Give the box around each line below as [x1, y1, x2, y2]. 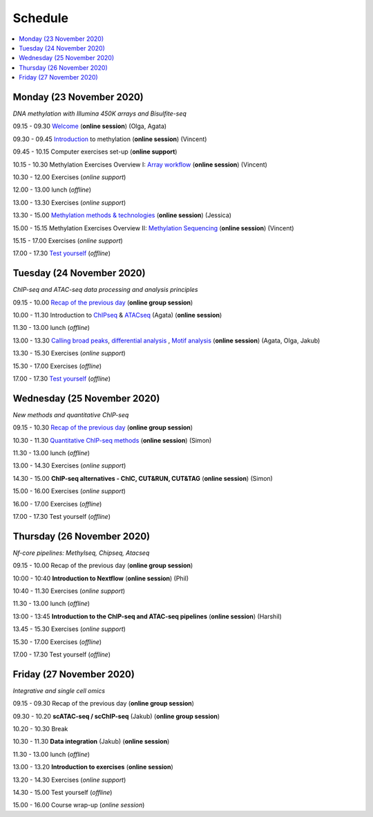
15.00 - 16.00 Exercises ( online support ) [12, 487, 126, 495]
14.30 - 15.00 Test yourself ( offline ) [12, 789, 113, 797]
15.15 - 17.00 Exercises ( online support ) [12, 236, 124, 245]
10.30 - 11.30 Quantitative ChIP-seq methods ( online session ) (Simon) [12, 436, 212, 444]
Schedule [12, 10, 69, 26]
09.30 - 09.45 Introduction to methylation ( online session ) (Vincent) [12, 135, 207, 143]
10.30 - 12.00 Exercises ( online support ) [12, 173, 126, 181]
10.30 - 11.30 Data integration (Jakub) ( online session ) [12, 737, 170, 746]
